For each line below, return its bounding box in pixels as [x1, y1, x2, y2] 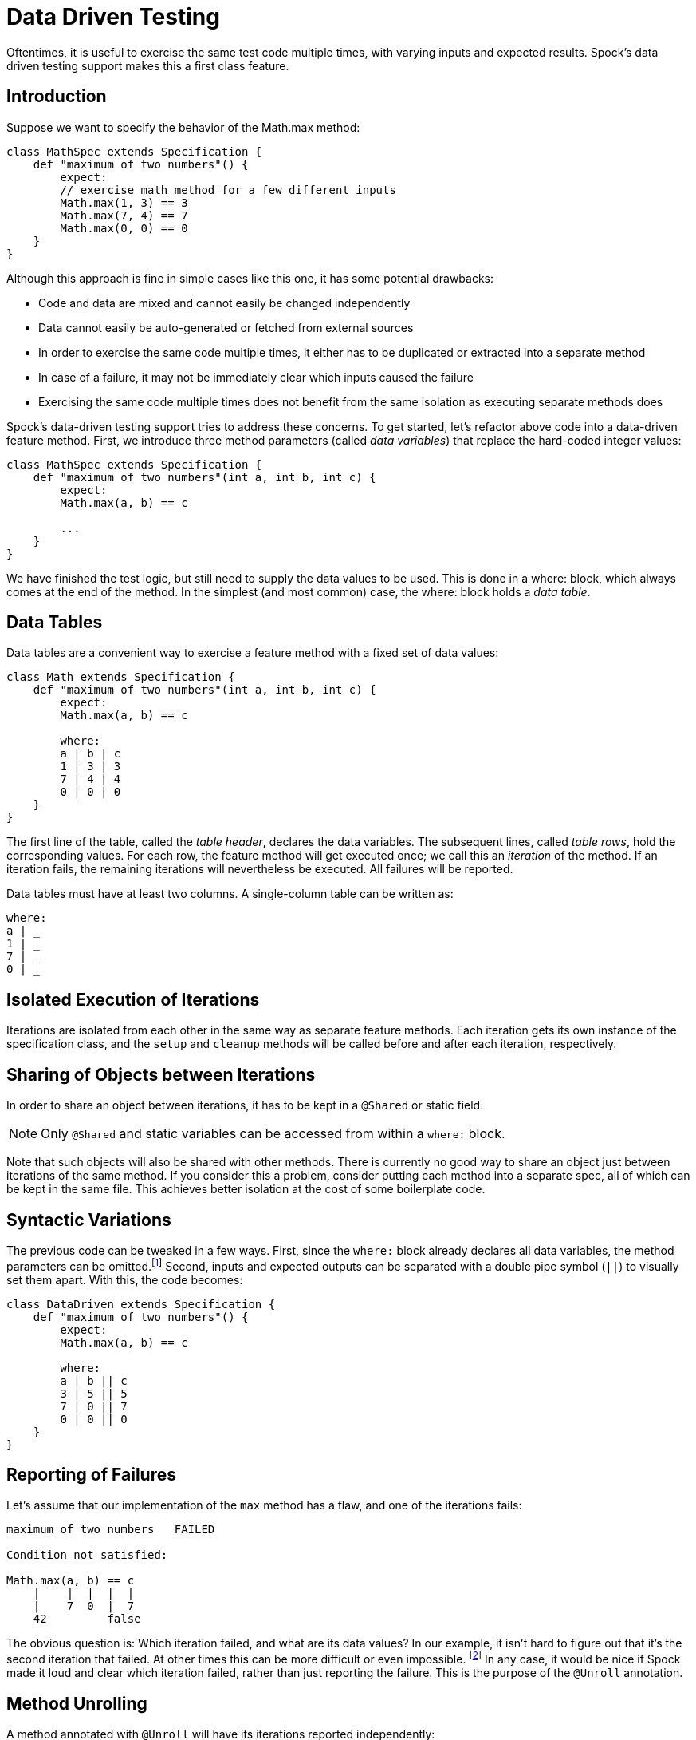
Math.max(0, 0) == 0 [60, 221, 188, 235]
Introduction [6, 86, 107, 107]
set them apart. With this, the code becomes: [6, 1272, 243, 1287]
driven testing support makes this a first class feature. [6, 58, 289, 73]
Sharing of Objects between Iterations [6, 1064, 316, 1085]
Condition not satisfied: [6, 1548, 168, 1562]
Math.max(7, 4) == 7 [60, 208, 188, 222]
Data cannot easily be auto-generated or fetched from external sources [38, 320, 414, 334]
